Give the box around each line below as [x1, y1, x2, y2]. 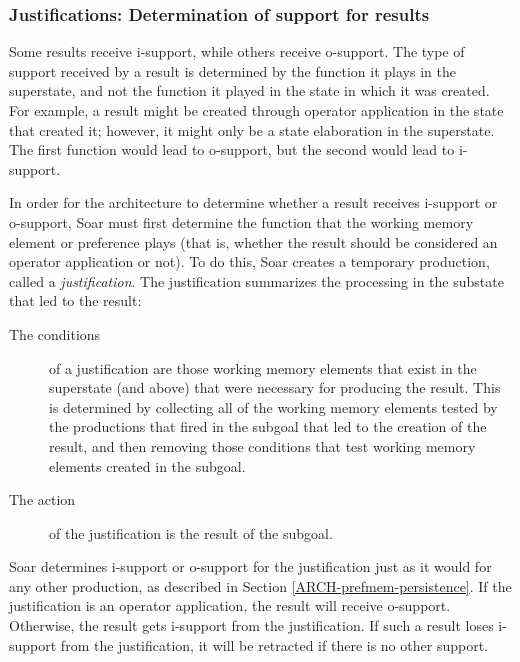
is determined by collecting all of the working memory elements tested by [49, 396, 498, 417]
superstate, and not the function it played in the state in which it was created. [9, 80, 490, 101]
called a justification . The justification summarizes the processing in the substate [9, 270, 504, 291]
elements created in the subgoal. [49, 455, 246, 476]
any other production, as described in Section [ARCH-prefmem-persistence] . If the [9, 575, 512, 596]
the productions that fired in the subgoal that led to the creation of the [49, 416, 487, 437]
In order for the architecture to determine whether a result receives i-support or [9, 192, 498, 213]
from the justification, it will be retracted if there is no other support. [60, 634, 488, 655]
